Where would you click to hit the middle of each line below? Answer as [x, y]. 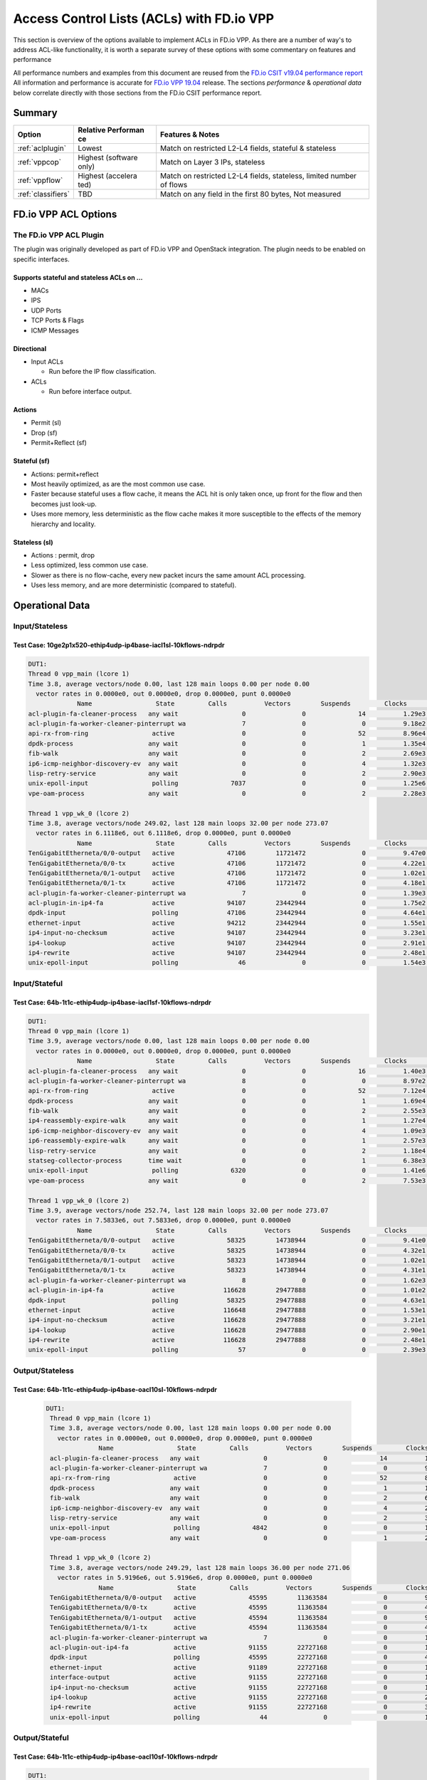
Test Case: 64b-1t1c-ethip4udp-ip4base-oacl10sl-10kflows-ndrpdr [115, 1389]
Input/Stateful [38, 983]
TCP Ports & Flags [58, 320]
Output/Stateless [43, 1371]
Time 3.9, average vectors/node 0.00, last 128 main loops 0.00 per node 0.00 [169, 1041]
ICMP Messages [55, 330]
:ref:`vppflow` [40, 180]
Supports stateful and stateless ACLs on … [78, 277]
